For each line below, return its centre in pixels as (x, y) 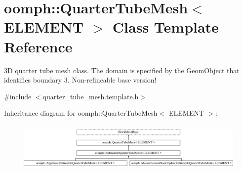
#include (18, 96)
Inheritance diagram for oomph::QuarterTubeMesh (81, 113)
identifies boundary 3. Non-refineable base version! (80, 80)
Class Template (165, 27)
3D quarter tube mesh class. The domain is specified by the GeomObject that (122, 70)
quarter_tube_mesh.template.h (91, 96)
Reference (38, 46)
